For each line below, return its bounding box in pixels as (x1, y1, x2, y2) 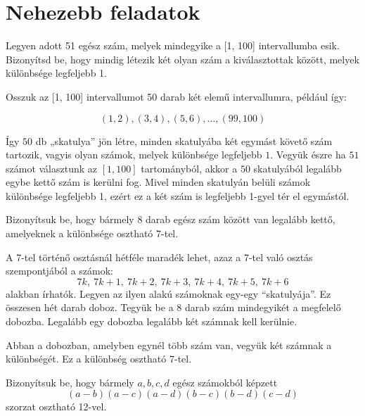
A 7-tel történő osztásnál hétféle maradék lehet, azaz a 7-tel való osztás (6, 249, 313, 264)
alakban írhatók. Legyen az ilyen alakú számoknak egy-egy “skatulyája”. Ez (6, 286, 331, 301)
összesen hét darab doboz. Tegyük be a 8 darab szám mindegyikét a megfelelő (6, 300, 341, 315)
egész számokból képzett (172, 374, 278, 389)
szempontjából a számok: (6, 263, 113, 278)
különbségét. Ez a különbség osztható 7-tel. (6, 351, 192, 366)
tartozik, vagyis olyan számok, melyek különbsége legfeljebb (6, 147, 262, 162)
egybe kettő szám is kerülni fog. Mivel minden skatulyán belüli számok (6, 175, 311, 189)
